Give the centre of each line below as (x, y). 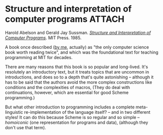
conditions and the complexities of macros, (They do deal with (68, 87)
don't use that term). (26, 127)
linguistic (14, 112)
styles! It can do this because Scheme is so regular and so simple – (72, 117)
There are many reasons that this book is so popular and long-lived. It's (77, 67)
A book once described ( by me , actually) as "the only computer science (77, 47)
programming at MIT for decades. (39, 57)
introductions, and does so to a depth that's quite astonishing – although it (79, 77)
